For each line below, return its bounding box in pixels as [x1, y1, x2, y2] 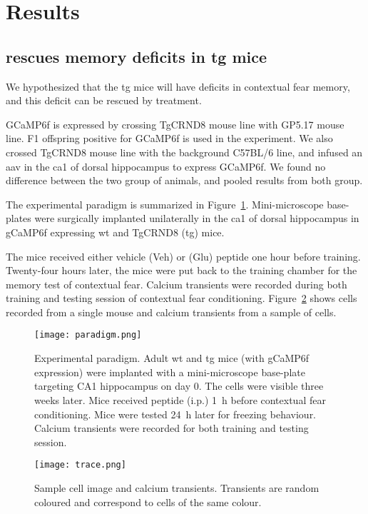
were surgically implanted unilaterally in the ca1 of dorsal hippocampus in [34, 211, 359, 226]
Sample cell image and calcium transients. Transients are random [34, 480, 320, 495]
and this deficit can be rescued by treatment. [6, 93, 202, 108]
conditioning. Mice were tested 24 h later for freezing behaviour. [34, 406, 317, 421]
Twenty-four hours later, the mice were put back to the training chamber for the [6, 263, 357, 278]
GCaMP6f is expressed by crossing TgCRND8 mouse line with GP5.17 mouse [6, 116, 344, 131]
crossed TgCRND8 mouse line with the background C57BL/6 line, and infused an [6, 144, 363, 159]
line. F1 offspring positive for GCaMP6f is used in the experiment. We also [6, 131, 333, 146]
